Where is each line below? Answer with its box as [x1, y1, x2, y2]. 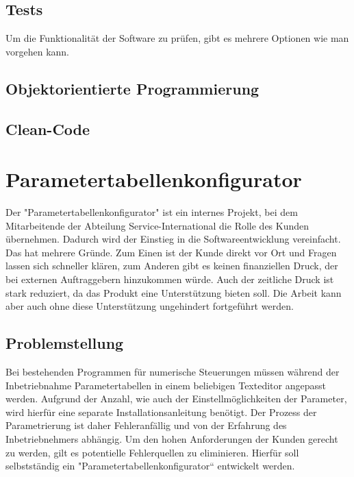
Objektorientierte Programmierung [5, 77, 260, 99]
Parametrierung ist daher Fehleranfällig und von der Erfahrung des [5, 418, 287, 432]
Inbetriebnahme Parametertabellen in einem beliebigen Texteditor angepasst [5, 378, 326, 392]
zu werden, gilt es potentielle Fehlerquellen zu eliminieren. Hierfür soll [5, 445, 299, 459]
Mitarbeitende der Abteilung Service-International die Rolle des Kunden [5, 218, 309, 232]
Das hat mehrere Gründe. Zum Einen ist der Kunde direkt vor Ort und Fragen [5, 245, 337, 259]
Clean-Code [5, 118, 90, 139]
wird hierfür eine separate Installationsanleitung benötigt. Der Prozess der [5, 404, 317, 419]
